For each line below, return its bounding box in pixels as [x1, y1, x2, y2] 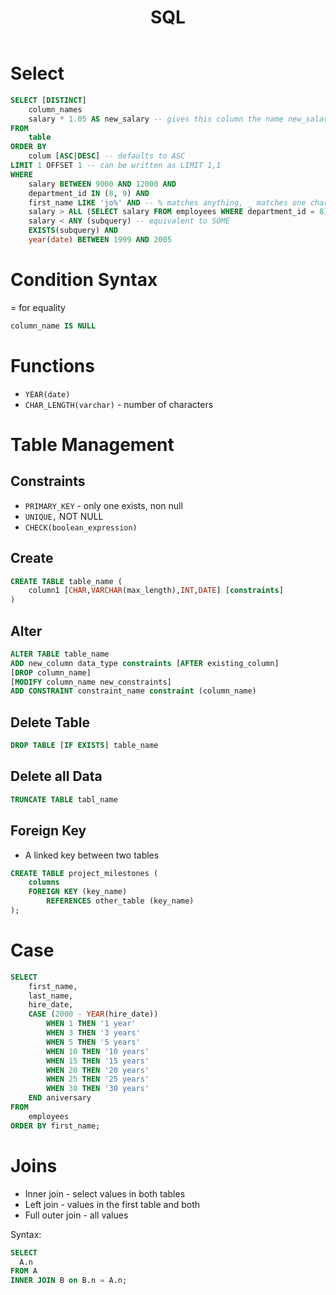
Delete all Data [10, 768, 103, 785]
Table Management [10, 433, 175, 456]
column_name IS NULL [10, 321, 97, 331]
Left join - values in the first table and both [24, 1198, 201, 1210]
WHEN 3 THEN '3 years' [46, 1028, 141, 1038]
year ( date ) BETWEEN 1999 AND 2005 [28, 235, 172, 245]
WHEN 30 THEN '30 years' [46, 1084, 150, 1094]
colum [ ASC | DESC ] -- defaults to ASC [28, 151, 186, 161]
